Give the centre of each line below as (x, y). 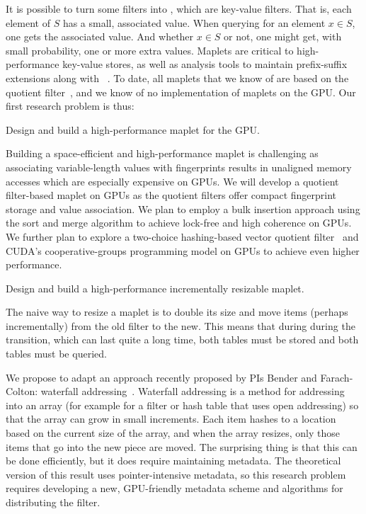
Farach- (337, 377)
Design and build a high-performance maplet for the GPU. (133, 129)
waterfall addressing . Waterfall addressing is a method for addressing (193, 391)
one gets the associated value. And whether (100, 36)
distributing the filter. (53, 502)
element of (28, 22)
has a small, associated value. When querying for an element (194, 22)
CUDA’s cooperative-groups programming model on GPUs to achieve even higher (183, 250)
